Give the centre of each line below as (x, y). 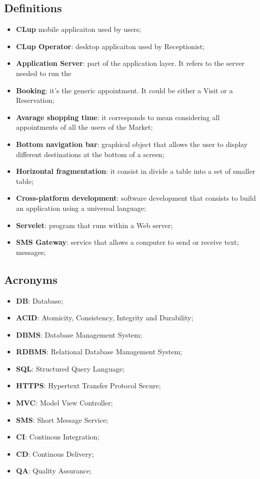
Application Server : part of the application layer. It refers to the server (130, 63)
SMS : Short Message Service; (62, 419)
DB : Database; (39, 300)
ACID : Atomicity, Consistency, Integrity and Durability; (105, 318)
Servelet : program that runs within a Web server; (94, 225)
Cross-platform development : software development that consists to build (136, 198)
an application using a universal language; (81, 208)
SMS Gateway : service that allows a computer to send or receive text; (127, 242)
